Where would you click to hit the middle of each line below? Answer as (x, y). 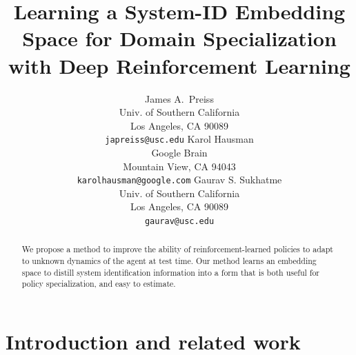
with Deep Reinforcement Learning (179, 65)
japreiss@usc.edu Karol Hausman (179, 139)
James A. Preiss (179, 98)
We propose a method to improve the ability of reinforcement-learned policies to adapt (177, 249)
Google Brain (179, 152)
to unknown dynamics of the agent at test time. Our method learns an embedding (169, 261)
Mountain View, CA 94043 (179, 166)
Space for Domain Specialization (179, 38)
